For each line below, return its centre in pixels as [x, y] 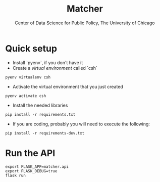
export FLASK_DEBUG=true [31, 171]
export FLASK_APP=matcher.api [37, 167]
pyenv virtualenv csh [28, 77]
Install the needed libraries [40, 105]
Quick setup [31, 48]
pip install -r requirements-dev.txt [45, 133]
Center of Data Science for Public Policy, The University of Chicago [85, 23]
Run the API [30, 153]
